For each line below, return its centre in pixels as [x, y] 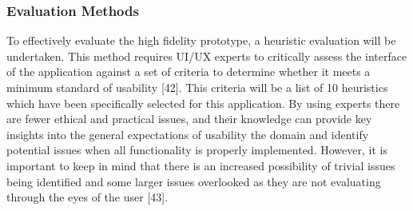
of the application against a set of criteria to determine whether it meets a [189, 72]
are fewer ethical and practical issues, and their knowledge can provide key [189, 119]
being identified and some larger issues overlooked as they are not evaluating [194, 181]
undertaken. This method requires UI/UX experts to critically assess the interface [207, 56]
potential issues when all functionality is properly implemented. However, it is [197, 150]
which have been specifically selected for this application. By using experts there [203, 103]
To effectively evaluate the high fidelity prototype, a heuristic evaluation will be [201, 40]
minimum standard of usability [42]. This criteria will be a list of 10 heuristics [197, 87]
